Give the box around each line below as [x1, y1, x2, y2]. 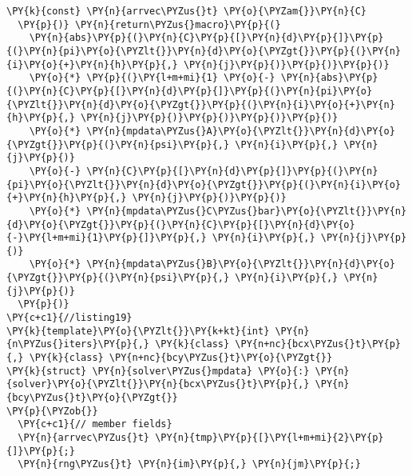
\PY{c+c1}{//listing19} [6, 312, 133, 324]
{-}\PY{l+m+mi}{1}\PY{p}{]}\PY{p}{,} [6, 232, 207, 244]
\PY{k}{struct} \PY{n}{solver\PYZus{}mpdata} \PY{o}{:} [6, 365, 310, 377]
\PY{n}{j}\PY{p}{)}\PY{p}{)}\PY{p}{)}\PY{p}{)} [81, 112, 339, 124]
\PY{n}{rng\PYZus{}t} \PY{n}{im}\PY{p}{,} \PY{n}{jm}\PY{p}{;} [18, 458, 361, 470]
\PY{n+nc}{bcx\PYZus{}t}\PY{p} [235, 338, 401, 350]
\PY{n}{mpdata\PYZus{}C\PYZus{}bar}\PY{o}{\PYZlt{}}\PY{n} [86, 205, 407, 217]
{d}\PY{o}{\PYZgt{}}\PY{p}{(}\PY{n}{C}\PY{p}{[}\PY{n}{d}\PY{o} [6, 218, 355, 230]
